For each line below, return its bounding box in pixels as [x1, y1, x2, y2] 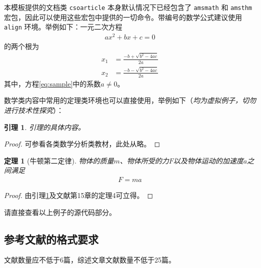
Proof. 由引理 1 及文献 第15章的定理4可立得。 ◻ [4, 190, 153, 200]
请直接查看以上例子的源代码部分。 [4, 206, 116, 217]
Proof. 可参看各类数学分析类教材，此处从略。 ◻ [4, 138, 160, 149]
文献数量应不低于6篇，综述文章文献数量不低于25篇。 [4, 254, 175, 265]
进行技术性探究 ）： [4, 105, 63, 115]
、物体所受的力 [119, 155, 169, 165]
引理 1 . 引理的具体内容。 [4, 121, 85, 132]
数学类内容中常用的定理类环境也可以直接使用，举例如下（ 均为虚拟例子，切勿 [4, 95, 256, 105]
